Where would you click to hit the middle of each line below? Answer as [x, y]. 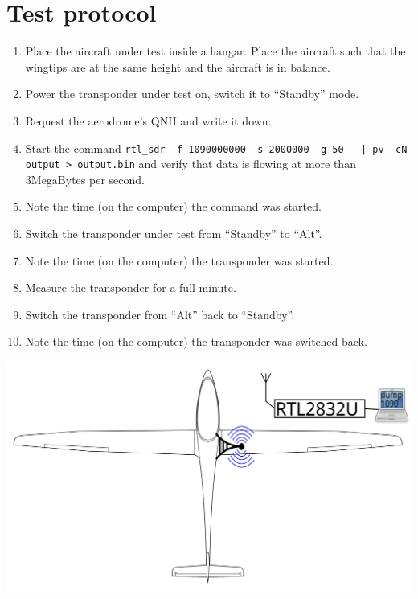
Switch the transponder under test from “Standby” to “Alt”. [174, 233]
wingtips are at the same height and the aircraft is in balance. [178, 66]
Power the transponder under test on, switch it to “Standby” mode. [192, 94]
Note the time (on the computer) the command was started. [173, 206]
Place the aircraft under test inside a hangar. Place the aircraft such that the [215, 51]
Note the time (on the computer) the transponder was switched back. [196, 341]
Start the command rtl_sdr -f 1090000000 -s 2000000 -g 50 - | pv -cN [216, 148]
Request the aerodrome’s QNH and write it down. [148, 120]
